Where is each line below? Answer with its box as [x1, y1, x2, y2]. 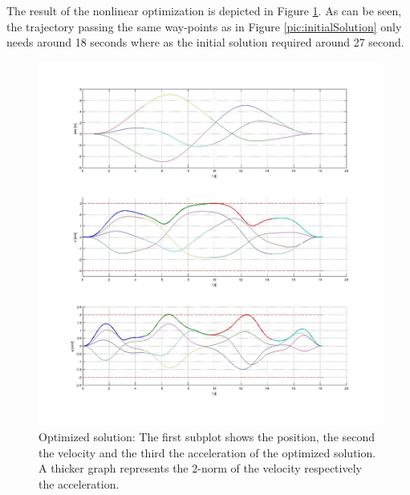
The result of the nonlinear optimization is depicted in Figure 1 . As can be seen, [6, 2, 402, 18]
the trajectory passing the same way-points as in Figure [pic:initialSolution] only [6, 18, 402, 34]
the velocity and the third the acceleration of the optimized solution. [39, 444, 376, 461]
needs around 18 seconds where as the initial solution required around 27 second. [6, 34, 404, 51]
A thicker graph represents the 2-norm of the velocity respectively [39, 460, 362, 477]
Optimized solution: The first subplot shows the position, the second [39, 428, 375, 445]
